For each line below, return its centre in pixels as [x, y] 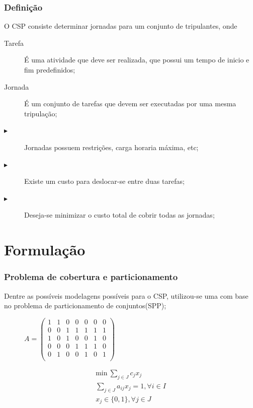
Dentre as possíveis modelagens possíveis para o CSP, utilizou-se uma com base [126, 295]
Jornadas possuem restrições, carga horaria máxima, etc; [111, 147]
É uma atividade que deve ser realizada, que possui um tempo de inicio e [137, 60]
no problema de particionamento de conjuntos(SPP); [85, 305]
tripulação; [41, 113]
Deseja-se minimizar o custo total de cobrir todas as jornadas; [119, 215]
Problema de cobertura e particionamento [91, 277]
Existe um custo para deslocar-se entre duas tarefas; [104, 181]
